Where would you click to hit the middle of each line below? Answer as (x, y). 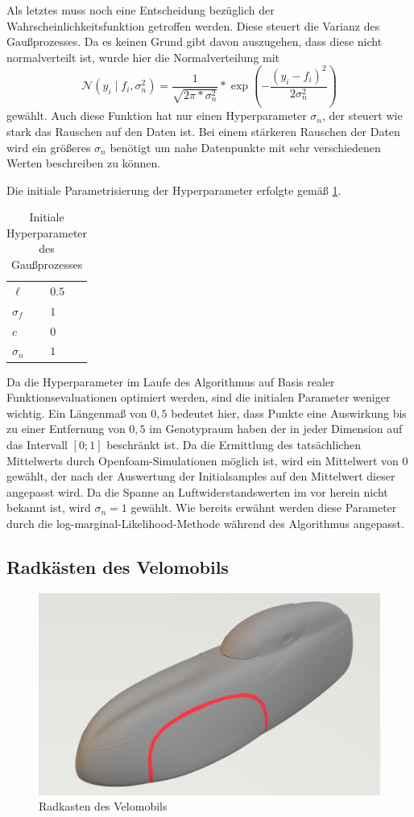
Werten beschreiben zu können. (84, 163)
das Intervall (37, 444)
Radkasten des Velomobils (103, 806)
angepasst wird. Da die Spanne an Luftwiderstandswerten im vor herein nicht (197, 491)
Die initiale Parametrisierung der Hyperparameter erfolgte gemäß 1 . (174, 190)
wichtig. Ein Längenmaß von (77, 413)
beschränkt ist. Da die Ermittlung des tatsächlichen (234, 444)
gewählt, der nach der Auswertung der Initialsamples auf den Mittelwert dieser (201, 476)
